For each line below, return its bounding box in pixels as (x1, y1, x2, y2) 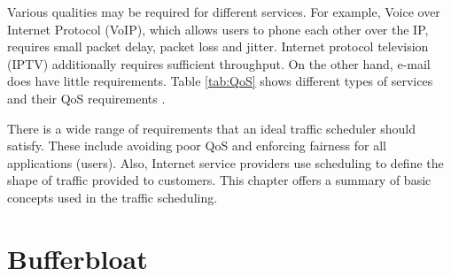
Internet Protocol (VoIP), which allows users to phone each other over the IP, (7, 19, 429, 38)
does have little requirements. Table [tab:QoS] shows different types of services (7, 72, 433, 90)
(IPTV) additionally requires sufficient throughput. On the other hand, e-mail (7, 54, 431, 73)
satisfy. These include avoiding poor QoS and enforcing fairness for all (7, 136, 386, 155)
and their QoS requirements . (7, 88, 166, 107)
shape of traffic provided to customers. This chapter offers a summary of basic (7, 171, 432, 189)
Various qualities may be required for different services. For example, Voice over (7, 3, 440, 20)
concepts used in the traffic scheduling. (7, 188, 218, 206)
